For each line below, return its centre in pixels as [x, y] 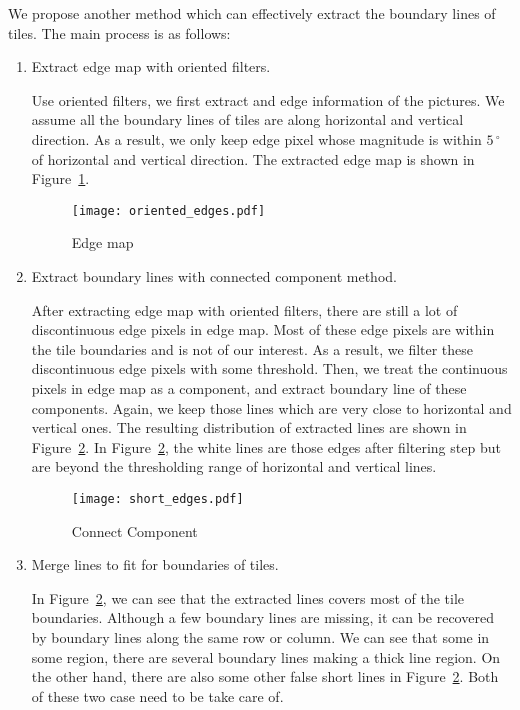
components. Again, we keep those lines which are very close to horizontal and [271, 407]
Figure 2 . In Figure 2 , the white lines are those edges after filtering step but [266, 446]
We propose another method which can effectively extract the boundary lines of [252, 13]
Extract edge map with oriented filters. [151, 66]
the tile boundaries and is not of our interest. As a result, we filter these [252, 348]
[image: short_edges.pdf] [157, 498]
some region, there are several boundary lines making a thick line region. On [266, 656]
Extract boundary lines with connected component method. [214, 276]
